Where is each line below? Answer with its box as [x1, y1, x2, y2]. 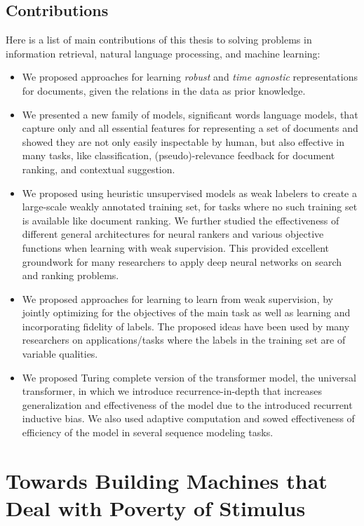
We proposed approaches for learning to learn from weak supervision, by [22, 291, 333, 306]
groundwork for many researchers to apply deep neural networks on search [22, 254, 342, 269]
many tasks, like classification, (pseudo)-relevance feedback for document [22, 148, 335, 163]
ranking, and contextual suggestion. [22, 161, 175, 176]
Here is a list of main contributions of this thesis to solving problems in [6, 32, 312, 47]
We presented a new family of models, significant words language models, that [22, 107, 358, 121]
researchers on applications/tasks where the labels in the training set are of [22, 332, 346, 347]
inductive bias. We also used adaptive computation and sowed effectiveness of [22, 411, 355, 426]
